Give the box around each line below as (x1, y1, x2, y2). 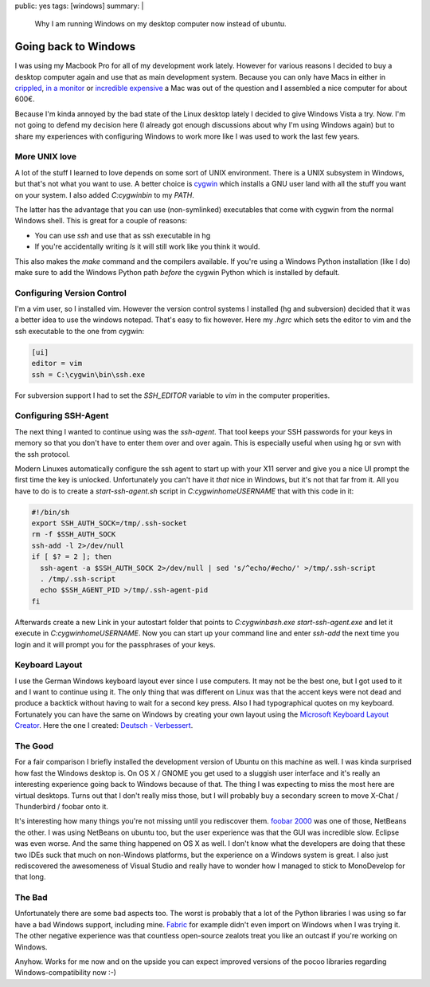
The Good (14, 741, 54, 752)
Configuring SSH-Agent (14, 411, 109, 422)
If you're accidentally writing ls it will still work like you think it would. (34, 242, 260, 251)
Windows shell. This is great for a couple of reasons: (14, 216, 187, 226)
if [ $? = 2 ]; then (31, 552, 111, 561)
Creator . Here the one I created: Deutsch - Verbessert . (14, 721, 193, 730)
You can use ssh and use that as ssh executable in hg (34, 230, 211, 240)
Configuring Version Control (14, 287, 127, 298)
